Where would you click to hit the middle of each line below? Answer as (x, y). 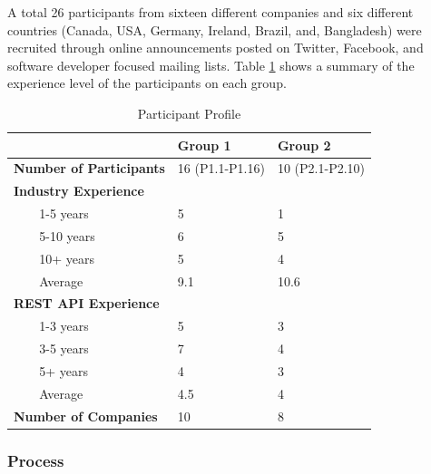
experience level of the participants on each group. (147, 83)
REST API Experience (87, 303)
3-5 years (64, 348)
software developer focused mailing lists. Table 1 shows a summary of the (211, 65)
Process (36, 460)
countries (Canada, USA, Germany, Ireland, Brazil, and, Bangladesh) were (215, 29)
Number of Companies (86, 416)
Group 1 (204, 145)
